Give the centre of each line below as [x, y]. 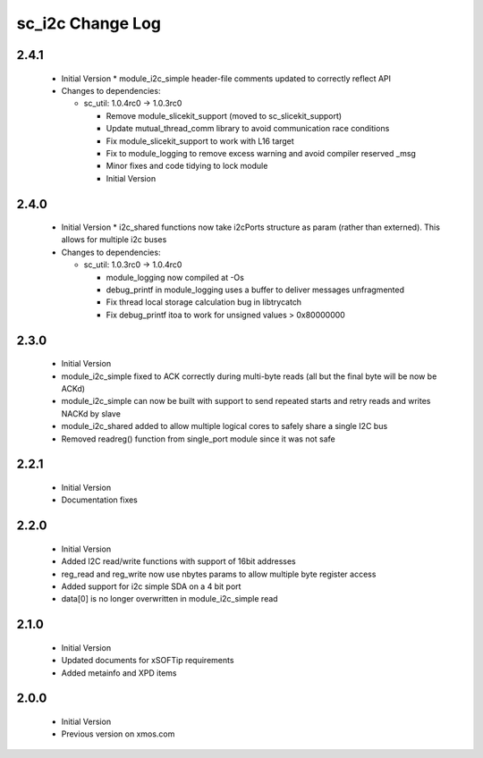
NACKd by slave [91, 413]
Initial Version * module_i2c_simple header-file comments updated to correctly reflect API [226, 78]
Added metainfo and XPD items [119, 673]
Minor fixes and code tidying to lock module [187, 166]
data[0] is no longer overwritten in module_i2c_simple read [169, 599]
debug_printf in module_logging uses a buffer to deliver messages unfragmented [255, 290]
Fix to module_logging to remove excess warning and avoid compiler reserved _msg [261, 153]
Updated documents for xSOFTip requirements [148, 661]
